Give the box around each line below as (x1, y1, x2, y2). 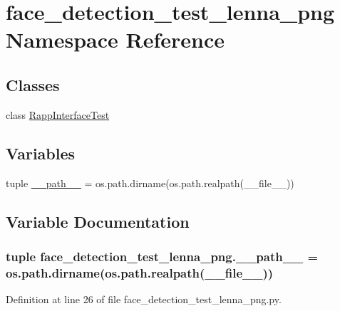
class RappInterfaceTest (6, 107, 110, 122)
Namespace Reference (6, 25, 225, 54)
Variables (6, 142, 76, 164)
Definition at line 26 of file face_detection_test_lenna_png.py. (6, 292, 282, 307)
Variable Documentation (6, 210, 190, 232)
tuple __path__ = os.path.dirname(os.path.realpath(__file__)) (6, 175, 294, 190)
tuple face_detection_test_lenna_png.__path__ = (6, 247, 319, 265)
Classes (6, 73, 60, 95)
